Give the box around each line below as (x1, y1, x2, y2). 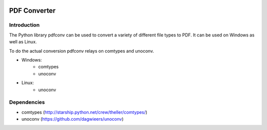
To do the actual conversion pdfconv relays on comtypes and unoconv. (9, 48, 154, 54)
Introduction (9, 22, 40, 29)
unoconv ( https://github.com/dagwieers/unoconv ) (21, 116, 124, 122)
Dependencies (9, 99, 45, 106)
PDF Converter (9, 6, 56, 15)
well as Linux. (9, 39, 37, 45)
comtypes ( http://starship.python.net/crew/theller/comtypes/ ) (21, 109, 148, 115)
